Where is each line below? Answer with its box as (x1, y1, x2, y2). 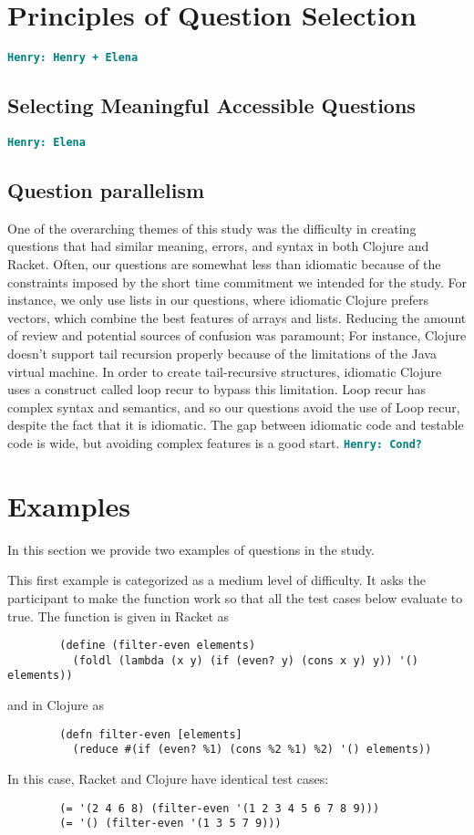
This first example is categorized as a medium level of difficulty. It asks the (7, 570, 426, 590)
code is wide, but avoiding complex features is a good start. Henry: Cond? (7, 433, 422, 452)
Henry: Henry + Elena (7, 51, 139, 65)
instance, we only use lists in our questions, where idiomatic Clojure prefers (7, 290, 428, 309)
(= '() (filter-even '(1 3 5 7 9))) (59, 817, 282, 830)
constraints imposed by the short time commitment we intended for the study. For (7, 272, 467, 291)
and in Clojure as (7, 695, 104, 715)
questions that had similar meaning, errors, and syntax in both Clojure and (7, 236, 429, 256)
